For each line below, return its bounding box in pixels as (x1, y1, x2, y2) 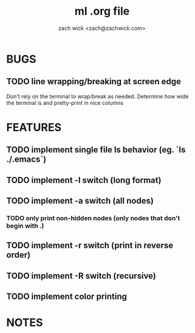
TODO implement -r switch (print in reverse (6, 240, 174, 251)
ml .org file (74, 4, 130, 18)
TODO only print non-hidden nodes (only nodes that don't (6, 214, 180, 223)
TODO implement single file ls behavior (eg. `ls (6, 145, 186, 155)
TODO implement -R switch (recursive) (6, 270, 156, 281)
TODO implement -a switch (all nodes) (6, 196, 154, 206)
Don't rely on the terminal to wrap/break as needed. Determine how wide (6, 93, 189, 100)
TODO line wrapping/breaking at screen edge (6, 76, 181, 87)
